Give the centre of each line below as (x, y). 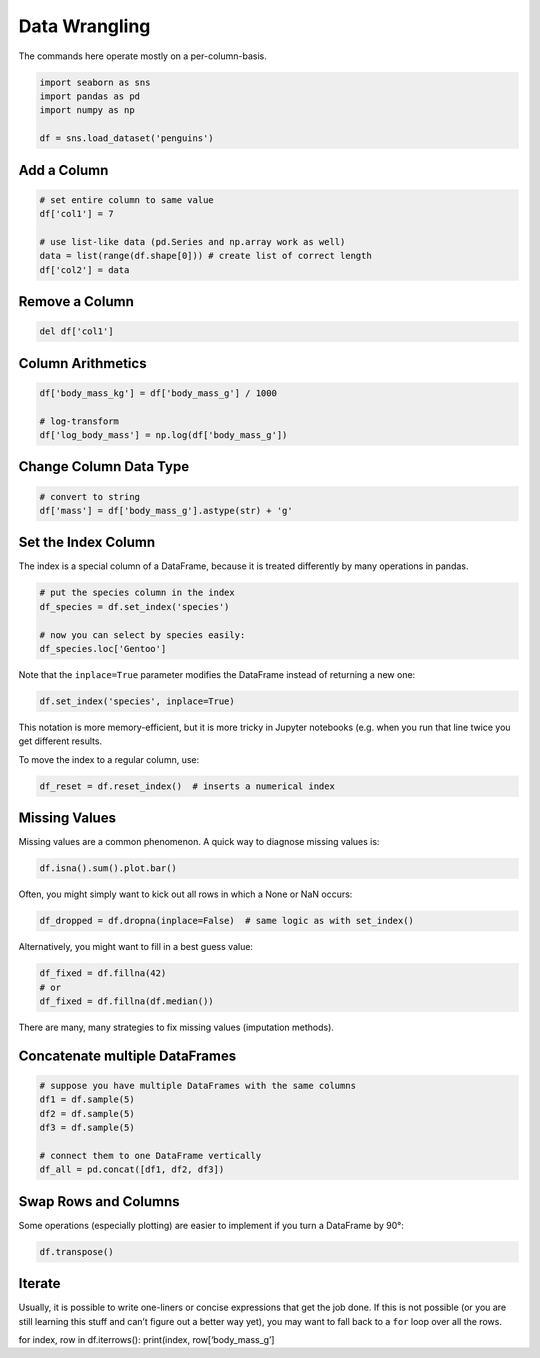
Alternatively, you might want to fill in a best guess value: (136, 947)
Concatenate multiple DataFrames (127, 1055)
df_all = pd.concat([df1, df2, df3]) (132, 1169)
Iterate (39, 1283)
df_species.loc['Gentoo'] (103, 649)
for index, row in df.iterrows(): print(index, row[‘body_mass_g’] (146, 1340)
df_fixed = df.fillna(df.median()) (126, 1001)
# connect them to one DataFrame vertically (150, 1155)
